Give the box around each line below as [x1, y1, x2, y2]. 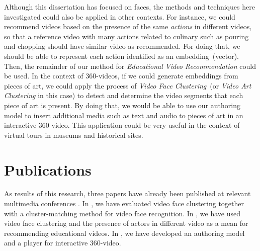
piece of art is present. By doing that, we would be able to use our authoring [4, 100, 240, 110]
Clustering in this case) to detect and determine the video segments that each [4, 90, 243, 101]
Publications [4, 159, 92, 180]
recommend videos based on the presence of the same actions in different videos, [4, 21, 252, 32]
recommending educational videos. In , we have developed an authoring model [4, 227, 245, 238]
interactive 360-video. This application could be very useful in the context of [4, 120, 240, 130]
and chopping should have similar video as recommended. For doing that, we [4, 41, 240, 51]
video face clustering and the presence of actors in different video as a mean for [4, 218, 248, 228]
